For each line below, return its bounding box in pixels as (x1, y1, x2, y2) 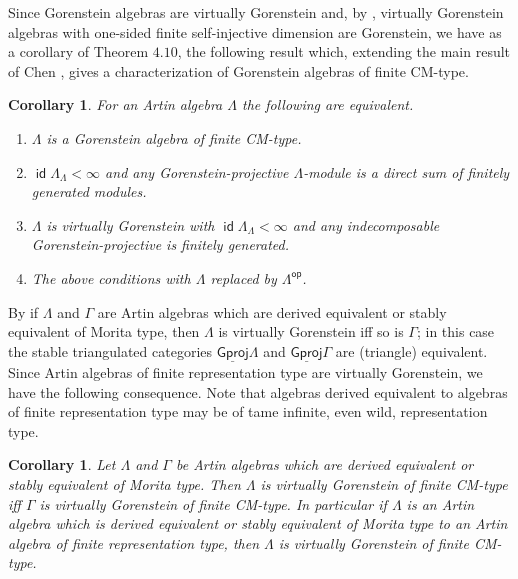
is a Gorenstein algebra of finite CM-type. (46, 127, 302, 148)
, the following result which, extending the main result (177, 41, 511, 62)
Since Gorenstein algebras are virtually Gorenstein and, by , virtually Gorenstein (8, 2, 504, 22)
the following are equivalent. (241, 94, 414, 115)
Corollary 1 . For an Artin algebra (8, 94, 223, 115)
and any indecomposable (292, 214, 440, 235)
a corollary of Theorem (8, 41, 149, 62)
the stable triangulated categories (8, 340, 213, 361)
